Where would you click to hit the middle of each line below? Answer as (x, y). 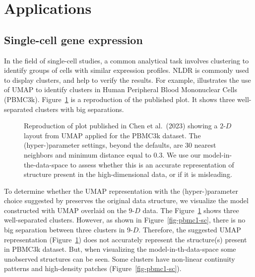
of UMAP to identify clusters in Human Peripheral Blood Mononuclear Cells (121, 89)
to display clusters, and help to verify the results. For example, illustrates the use (127, 80)
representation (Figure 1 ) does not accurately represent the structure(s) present (126, 239)
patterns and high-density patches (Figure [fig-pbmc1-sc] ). (93, 268)
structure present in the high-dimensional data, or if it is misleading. (128, 174)
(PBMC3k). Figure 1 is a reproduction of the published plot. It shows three (120, 99)
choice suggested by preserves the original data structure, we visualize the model (126, 200)
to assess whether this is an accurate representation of (152, 164)
